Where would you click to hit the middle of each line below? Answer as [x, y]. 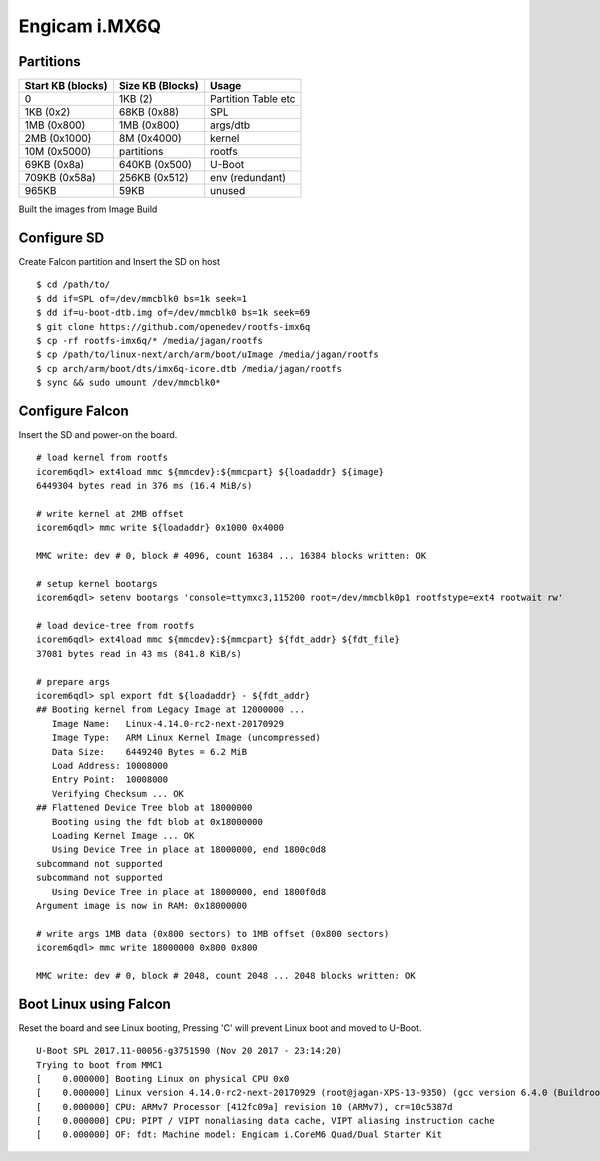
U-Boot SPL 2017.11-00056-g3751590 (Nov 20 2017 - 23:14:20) [189, 1051]
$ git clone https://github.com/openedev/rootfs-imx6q [173, 326]
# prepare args [73, 681]
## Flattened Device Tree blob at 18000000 [144, 808]
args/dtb [230, 125]
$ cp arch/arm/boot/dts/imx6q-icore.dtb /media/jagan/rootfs [189, 368]
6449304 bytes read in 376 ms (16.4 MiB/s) [144, 486]
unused [228, 191]
